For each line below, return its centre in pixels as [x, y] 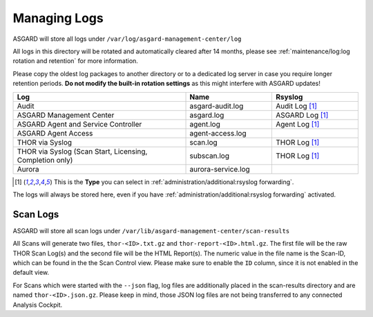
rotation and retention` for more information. [75, 61]
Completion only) [45, 160]
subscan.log [210, 156]
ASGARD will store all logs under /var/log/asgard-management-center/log [127, 39]
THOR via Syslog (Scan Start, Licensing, [82, 151]
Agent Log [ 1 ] [297, 124]
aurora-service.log [220, 169]
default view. [31, 273]
